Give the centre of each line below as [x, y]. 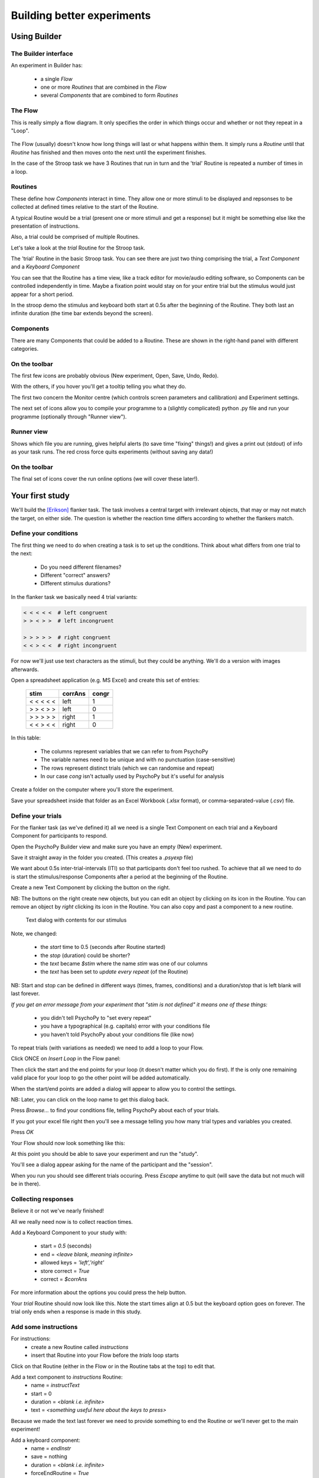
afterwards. [25, 669]
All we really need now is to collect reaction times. [72, 1221]
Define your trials [36, 816]
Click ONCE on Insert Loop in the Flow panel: [66, 1059]
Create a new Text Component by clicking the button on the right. [91, 887]
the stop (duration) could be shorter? [85, 955]
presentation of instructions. [45, 226]
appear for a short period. [42, 294]
